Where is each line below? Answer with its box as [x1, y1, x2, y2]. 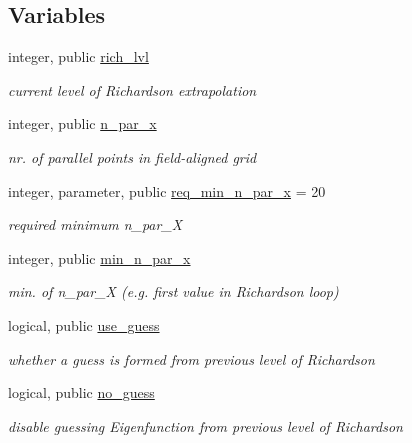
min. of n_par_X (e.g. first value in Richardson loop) [8, 281, 339, 302]
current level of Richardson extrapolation [8, 79, 257, 100]
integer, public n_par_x [8, 113, 157, 134]
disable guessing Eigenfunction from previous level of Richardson [8, 415, 403, 436]
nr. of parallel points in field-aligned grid [8, 146, 257, 167]
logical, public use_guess [8, 314, 160, 335]
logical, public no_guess [8, 382, 155, 403]
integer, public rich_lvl [8, 46, 149, 67]
